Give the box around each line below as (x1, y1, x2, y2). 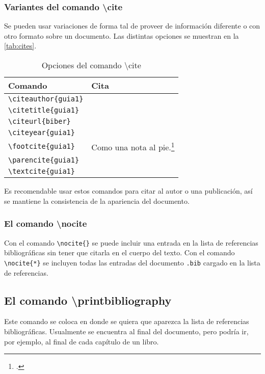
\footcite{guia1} (8, 142, 75, 151)
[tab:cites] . (4, 40, 37, 51)
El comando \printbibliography (4, 292, 172, 308)
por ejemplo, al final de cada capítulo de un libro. (4, 336, 159, 346)
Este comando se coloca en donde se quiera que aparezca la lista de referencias (4, 316, 249, 327)
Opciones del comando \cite (41, 59, 141, 71)
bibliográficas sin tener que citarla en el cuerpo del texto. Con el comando (4, 247, 235, 258)
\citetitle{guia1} (8, 106, 79, 114)
